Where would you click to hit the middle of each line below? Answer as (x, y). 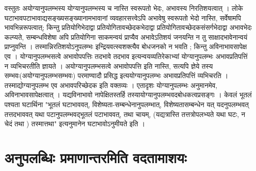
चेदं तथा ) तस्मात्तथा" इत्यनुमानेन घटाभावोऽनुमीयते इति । (75, 124)
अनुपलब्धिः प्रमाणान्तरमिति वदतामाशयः (96, 157)
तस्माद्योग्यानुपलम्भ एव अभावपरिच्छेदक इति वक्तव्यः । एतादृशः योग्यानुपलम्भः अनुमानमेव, (111, 85)
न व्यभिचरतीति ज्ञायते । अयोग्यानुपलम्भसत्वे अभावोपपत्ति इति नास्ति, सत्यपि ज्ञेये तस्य (109, 66)
